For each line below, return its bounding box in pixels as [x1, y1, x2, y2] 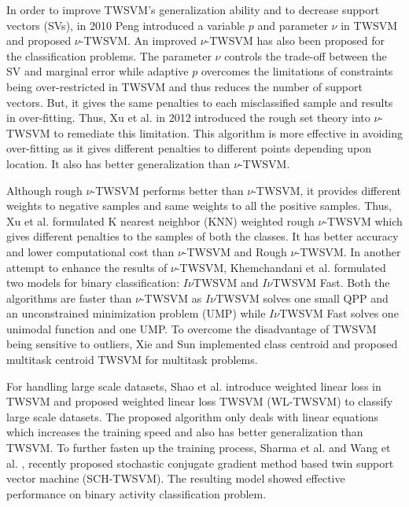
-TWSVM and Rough [182, 243, 287, 259]
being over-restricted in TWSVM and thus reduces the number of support [6, 78, 363, 94]
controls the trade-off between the [224, 47, 387, 64]
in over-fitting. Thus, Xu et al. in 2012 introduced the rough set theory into [6, 109, 370, 126]
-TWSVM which [323, 212, 403, 229]
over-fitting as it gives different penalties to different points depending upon [6, 140, 372, 156]
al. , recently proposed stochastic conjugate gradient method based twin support [6, 454, 394, 471]
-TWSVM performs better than [91, 182, 244, 198]
